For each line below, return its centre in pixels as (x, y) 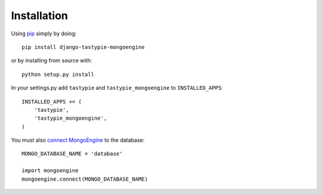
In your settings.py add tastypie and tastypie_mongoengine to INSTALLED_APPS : (117, 88)
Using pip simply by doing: (44, 33)
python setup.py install (58, 74)
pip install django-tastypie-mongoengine (83, 47)
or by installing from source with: (51, 60)
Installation (39, 16)
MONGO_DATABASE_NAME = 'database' (72, 154)
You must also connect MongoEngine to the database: (78, 140)
